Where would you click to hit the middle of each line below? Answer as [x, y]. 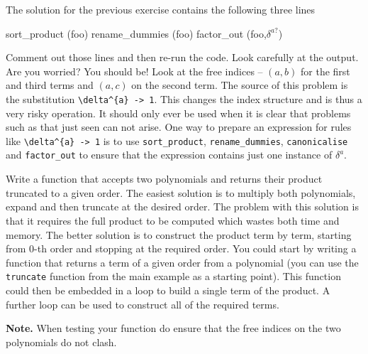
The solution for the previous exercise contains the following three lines [161, 9]
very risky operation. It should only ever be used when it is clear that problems [178, 113]
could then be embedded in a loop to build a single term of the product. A [168, 290]
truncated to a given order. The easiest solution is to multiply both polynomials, [181, 192]
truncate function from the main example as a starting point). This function [173, 276]
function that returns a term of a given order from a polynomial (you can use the [182, 262]
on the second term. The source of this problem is [240, 85]
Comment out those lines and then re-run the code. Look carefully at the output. [182, 57]
